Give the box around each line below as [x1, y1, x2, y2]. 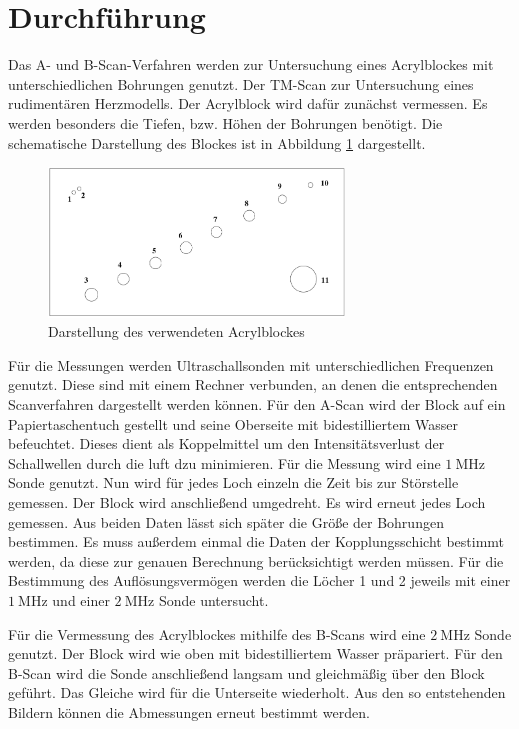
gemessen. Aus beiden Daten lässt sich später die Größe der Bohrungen [8, 511, 444, 532]
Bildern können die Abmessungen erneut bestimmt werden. [8, 701, 370, 722]
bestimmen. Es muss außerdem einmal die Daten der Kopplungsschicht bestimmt [8, 531, 505, 552]
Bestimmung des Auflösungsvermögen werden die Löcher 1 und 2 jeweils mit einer [8, 570, 511, 591]
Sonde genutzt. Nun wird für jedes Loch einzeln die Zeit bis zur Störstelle [8, 472, 459, 493]
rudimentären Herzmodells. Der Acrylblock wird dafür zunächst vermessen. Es [8, 93, 488, 114]
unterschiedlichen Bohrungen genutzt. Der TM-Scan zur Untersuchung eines [8, 73, 474, 94]
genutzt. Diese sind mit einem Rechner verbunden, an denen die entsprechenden [8, 374, 498, 395]
